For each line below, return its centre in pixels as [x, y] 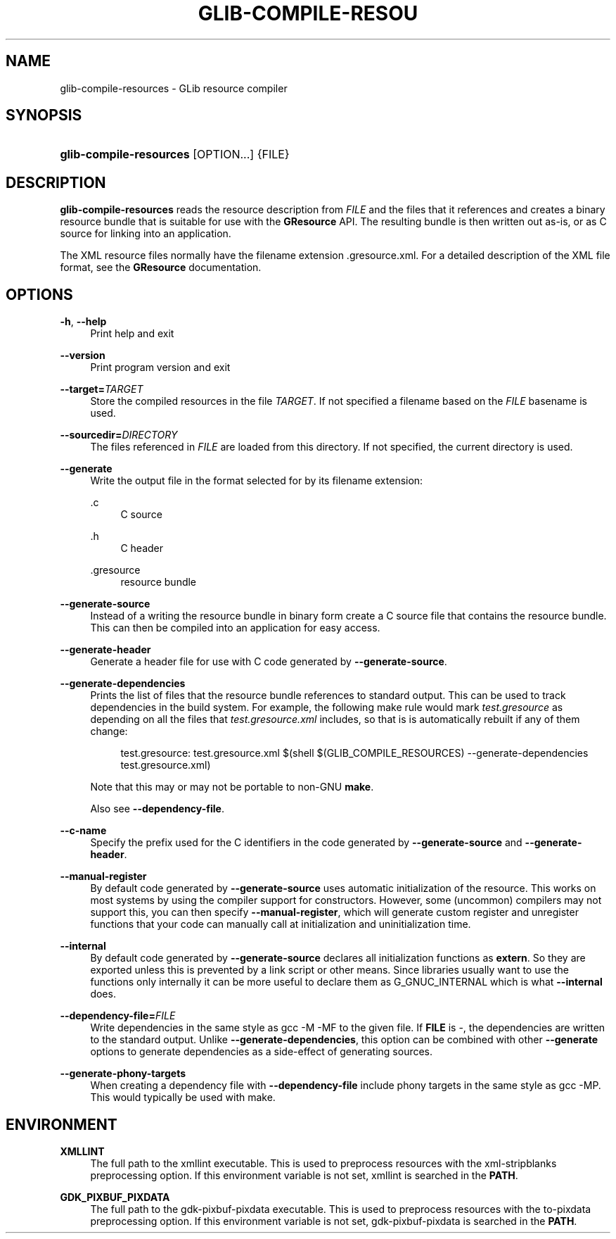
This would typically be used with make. [183, 1098]
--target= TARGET [102, 389]
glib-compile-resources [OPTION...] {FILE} [175, 155]
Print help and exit [132, 334]
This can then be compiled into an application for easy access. [235, 628]
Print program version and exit [160, 367]
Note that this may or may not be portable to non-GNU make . [232, 787]
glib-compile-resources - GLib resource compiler [174, 88]
